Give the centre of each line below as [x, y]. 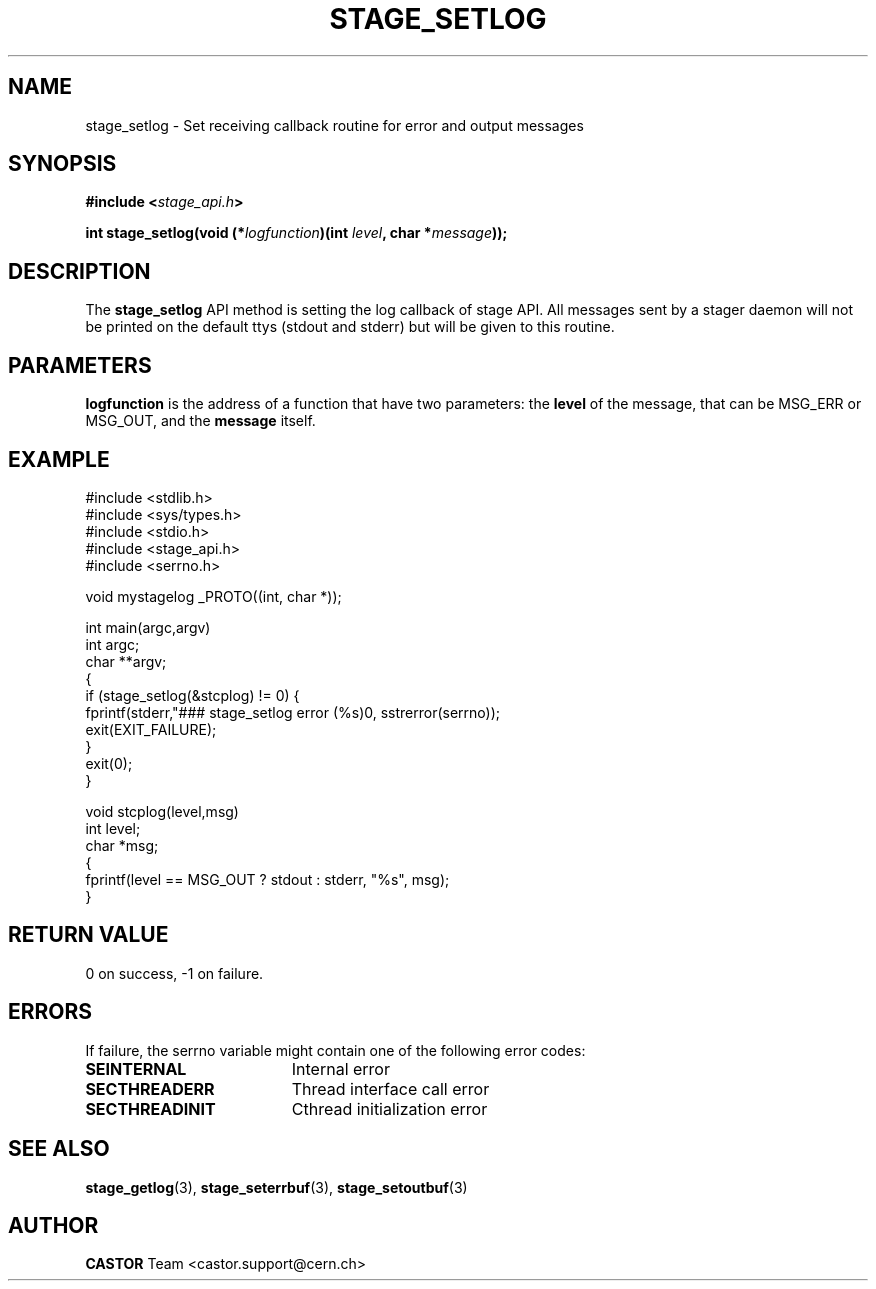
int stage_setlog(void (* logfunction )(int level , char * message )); [296, 233]
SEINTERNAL [136, 1068]
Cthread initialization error [389, 1108]
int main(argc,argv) [148, 627]
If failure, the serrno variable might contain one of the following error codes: [335, 1050]
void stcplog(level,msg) [162, 811]
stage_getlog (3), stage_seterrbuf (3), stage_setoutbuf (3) [276, 1187]
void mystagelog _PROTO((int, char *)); [213, 596]
